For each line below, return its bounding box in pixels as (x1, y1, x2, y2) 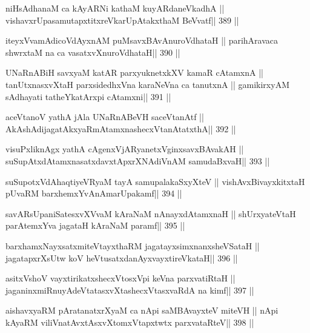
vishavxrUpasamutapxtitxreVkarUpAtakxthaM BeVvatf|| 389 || (5, 13, 239, 26)
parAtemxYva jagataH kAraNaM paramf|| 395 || (5, 219, 185, 232)
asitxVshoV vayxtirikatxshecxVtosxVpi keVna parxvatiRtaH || (5, 272, 236, 284)
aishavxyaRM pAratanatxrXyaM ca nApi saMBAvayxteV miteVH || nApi (5, 304, 279, 317)
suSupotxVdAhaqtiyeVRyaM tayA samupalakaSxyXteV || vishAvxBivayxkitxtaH (5, 175, 305, 187)
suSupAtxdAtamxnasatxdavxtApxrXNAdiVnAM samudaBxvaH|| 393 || (5, 154, 270, 167)
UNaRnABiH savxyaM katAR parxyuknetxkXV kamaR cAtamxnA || (5, 66, 263, 79)
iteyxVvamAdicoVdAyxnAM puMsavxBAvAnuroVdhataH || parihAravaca (5, 34, 279, 47)
